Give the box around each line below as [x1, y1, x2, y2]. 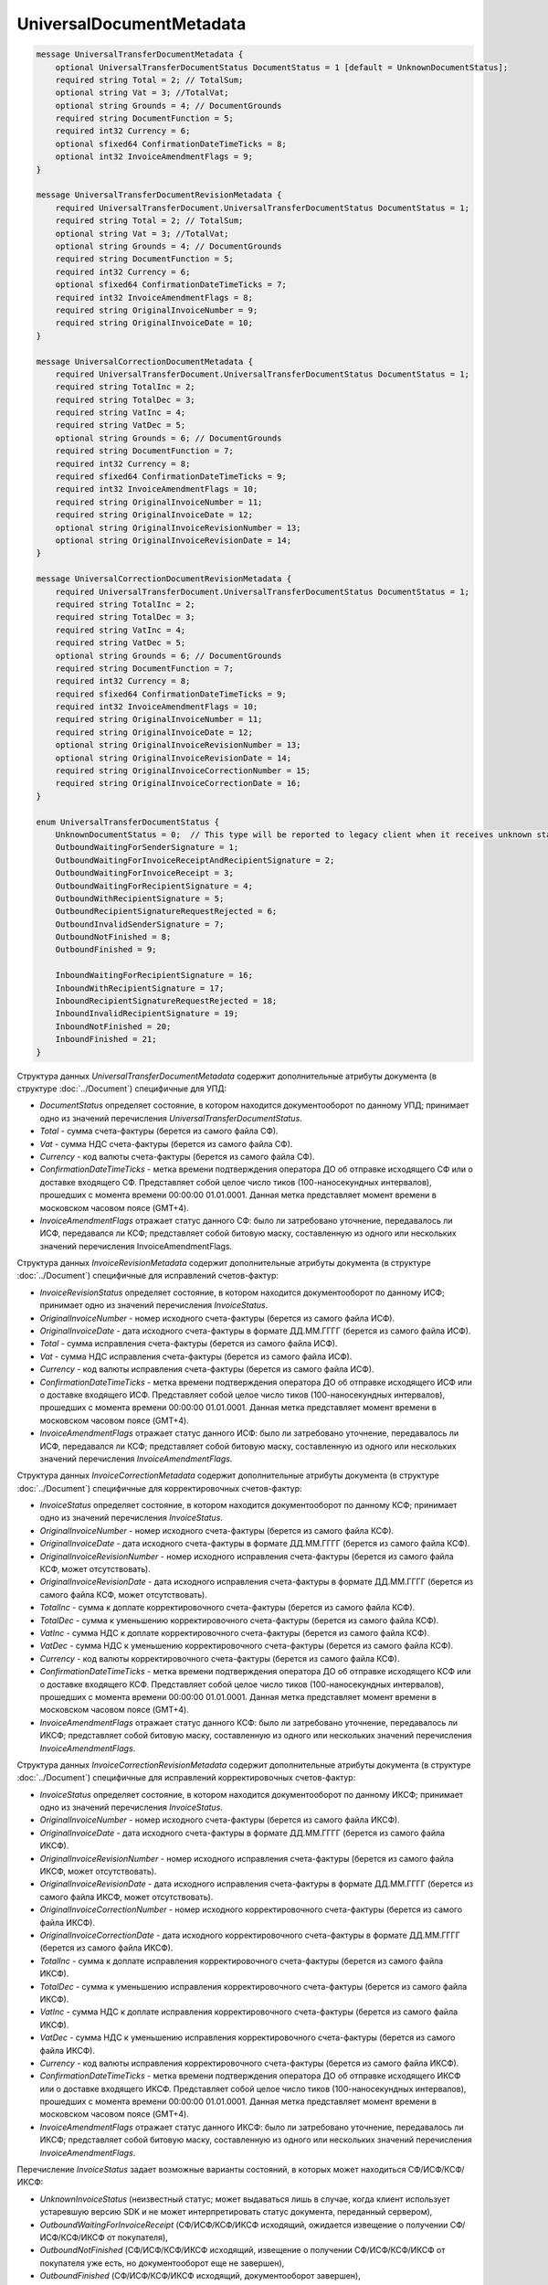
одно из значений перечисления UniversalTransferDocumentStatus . [39, 1112, 303, 1123]
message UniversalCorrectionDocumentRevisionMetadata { [36, 574, 292, 584]
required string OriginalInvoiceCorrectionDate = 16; [55, 778, 301, 789]
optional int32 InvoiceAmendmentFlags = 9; [55, 152, 253, 162]
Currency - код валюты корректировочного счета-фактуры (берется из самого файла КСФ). [39, 1653, 400, 1663]
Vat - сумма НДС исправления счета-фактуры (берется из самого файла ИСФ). [39, 1351, 353, 1362]
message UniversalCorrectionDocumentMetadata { [36, 356, 253, 367]
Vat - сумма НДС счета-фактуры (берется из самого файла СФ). [39, 1138, 293, 1149]
